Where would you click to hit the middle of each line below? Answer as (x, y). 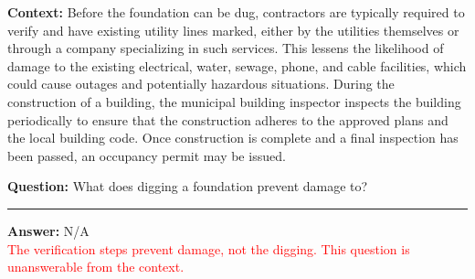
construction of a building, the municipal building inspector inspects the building (234, 101)
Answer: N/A (48, 230)
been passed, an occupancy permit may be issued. (147, 155)
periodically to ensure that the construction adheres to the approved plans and (228, 119)
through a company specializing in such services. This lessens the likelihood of (226, 48)
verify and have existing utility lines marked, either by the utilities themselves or (233, 30)
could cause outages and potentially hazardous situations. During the (201, 84)
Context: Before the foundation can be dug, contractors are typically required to (236, 12)
